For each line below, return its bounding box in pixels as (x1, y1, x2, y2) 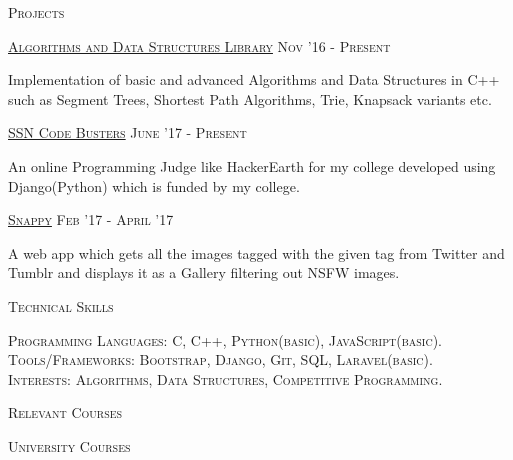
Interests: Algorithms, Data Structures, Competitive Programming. (8, 368, 443, 389)
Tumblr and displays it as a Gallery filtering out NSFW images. (8, 262, 400, 283)
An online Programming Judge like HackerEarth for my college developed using (8, 155, 496, 176)
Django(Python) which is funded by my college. (8, 175, 300, 196)
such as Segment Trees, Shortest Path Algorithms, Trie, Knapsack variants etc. (8, 88, 492, 109)
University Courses (8, 435, 131, 456)
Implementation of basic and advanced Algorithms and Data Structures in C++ (8, 69, 500, 90)
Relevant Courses (8, 402, 123, 423)
